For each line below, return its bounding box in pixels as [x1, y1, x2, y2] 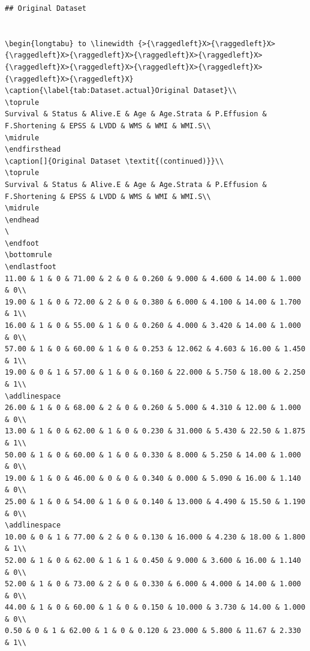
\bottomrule [5, 251, 52, 260]
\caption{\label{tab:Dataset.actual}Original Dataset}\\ [5, 86, 237, 95]
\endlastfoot [5, 263, 56, 272]
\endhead [5, 215, 40, 224]
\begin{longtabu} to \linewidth [5, 39, 134, 48]
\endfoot [5, 239, 40, 248]
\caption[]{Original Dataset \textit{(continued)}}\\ [5, 156, 224, 165]
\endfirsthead [5, 145, 61, 154]
